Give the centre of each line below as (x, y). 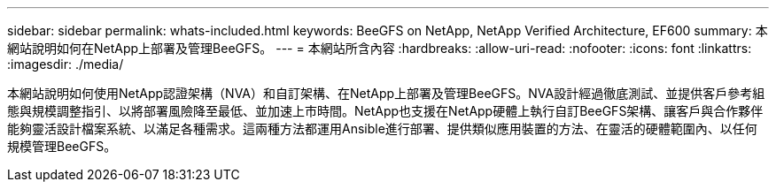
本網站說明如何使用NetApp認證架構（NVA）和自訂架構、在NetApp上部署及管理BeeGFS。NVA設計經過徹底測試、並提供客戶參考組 (386, 93)
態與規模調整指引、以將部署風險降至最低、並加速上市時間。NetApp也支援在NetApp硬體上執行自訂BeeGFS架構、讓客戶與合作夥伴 (385, 111)
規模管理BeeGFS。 (62, 146)
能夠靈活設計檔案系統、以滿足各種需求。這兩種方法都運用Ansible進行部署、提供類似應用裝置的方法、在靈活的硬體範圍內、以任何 (382, 129)
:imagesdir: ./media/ (66, 64)
